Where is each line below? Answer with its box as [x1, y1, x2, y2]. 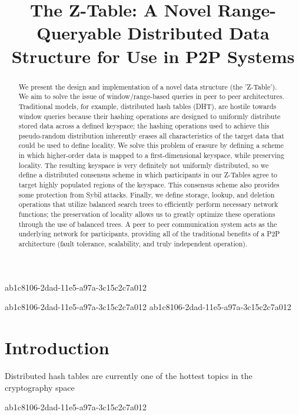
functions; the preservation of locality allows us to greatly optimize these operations [18, 209, 275, 219]
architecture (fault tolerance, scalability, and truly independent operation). [18, 239, 248, 249]
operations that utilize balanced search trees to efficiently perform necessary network [18, 199, 278, 209]
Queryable [36, 21, 121, 45]
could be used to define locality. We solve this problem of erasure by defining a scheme [18, 140, 284, 150]
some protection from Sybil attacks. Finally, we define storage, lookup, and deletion [18, 189, 275, 199]
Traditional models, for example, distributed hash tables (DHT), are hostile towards [18, 101, 277, 111]
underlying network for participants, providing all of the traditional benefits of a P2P [18, 229, 280, 239]
